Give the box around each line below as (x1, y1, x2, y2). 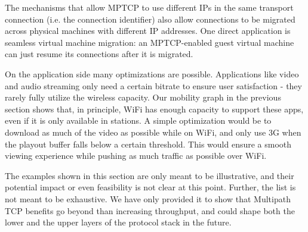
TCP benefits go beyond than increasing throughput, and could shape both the (5, 204, 295, 217)
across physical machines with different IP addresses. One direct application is (5, 24, 291, 37)
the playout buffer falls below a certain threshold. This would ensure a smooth (5, 137, 292, 150)
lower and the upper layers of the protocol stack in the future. (5, 216, 232, 228)
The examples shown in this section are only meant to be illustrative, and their (5, 169, 294, 181)
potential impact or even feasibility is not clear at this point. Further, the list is (5, 181, 296, 193)
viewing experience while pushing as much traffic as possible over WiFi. (5, 149, 267, 162)
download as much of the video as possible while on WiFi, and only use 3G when (5, 126, 301, 138)
